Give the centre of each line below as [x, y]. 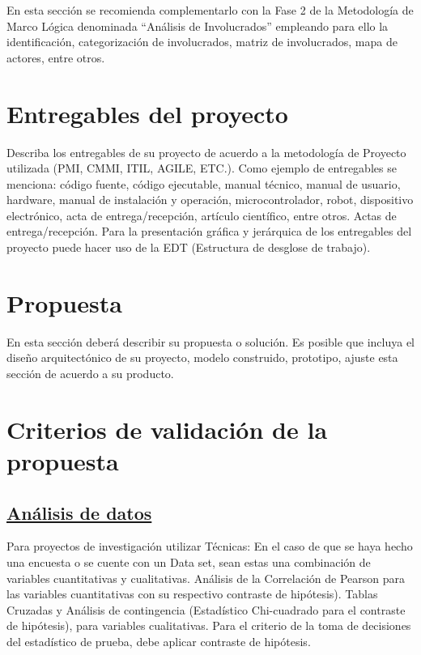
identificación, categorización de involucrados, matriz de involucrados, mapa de [202, 42]
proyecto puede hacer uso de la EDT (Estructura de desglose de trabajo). [189, 247]
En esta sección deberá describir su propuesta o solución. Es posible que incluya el [210, 341]
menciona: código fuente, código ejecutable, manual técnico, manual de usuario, [204, 183]
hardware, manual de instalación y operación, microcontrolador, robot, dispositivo [210, 200]
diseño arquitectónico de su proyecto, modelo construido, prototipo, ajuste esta [202, 357]
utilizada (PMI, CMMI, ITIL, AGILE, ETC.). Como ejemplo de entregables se [202, 168]
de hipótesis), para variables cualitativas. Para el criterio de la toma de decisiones [209, 625]
